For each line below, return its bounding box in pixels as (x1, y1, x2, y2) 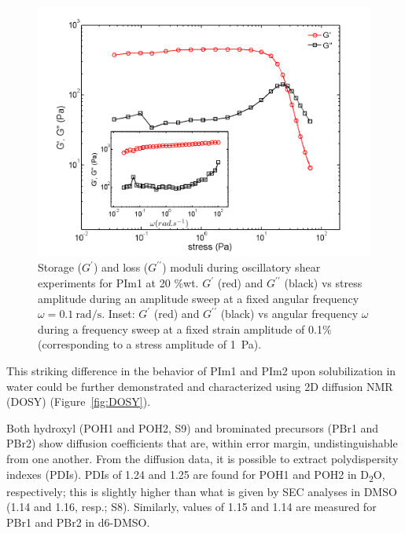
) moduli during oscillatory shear (162, 259, 321, 276)
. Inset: (101, 305, 135, 322)
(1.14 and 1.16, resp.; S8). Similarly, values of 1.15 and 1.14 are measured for (6, 498, 377, 515)
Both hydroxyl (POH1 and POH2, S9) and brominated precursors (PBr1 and (6, 419, 379, 436)
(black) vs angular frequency (220, 305, 359, 322)
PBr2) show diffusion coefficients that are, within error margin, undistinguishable (6, 435, 398, 451)
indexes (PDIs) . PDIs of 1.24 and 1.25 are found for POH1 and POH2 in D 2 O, (6, 465, 385, 484)
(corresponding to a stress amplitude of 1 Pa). (38, 336, 262, 352)
